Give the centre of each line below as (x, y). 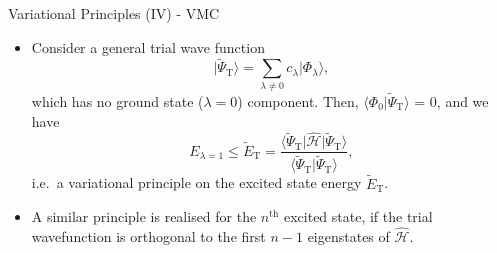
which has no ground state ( (117, 100)
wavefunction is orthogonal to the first (148, 236)
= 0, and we (451, 100)
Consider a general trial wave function (148, 46)
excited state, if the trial (358, 216)
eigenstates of (348, 236)
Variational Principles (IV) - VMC (114, 13)
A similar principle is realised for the (144, 216)
